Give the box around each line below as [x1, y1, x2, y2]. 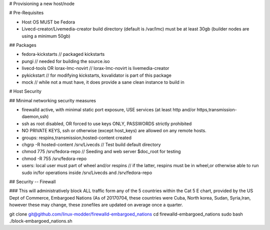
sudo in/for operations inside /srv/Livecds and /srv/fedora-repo [21, 170, 152, 176]
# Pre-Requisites [9, 10, 44, 16]
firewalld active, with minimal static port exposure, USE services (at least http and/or [21, 107, 196, 113]
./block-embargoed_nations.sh [9, 218, 72, 224]
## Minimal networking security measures [9, 97, 96, 103]
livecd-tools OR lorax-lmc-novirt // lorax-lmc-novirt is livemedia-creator [21, 65, 169, 71]
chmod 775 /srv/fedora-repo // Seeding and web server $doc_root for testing [21, 149, 181, 155]
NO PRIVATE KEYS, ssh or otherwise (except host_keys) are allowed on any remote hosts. [21, 128, 207, 134]
